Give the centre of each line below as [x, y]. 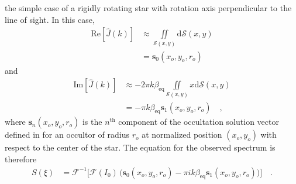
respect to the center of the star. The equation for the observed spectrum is [140, 147]
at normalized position [182, 134]
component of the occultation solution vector [199, 122]
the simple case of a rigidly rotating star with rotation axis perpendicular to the [148, 8]
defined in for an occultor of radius [67, 134]
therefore [21, 159]
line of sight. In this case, [50, 19]
